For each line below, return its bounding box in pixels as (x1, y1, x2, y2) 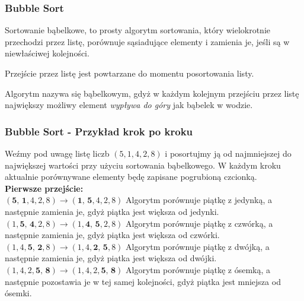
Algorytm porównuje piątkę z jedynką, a (126, 194, 273, 206)
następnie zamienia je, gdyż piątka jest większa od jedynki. (5, 205, 219, 217)
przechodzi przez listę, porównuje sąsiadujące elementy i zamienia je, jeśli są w (5, 35, 290, 47)
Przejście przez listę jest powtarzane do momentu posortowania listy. (5, 67, 254, 79)
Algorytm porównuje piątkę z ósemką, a (126, 263, 270, 275)
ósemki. (5, 287, 32, 299)
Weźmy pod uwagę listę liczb (5, 147, 110, 159)
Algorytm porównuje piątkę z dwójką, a (126, 240, 270, 252)
